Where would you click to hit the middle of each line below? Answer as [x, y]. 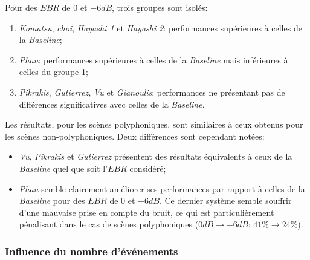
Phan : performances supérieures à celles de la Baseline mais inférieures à [153, 60]
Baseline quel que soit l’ [63, 168]
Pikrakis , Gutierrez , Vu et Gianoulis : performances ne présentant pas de [152, 92]
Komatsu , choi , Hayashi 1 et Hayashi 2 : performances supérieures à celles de [160, 28]
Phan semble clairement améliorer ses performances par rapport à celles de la [162, 188]
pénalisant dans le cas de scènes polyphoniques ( [109, 224]
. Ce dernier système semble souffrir [225, 200]
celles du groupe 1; [53, 72]
